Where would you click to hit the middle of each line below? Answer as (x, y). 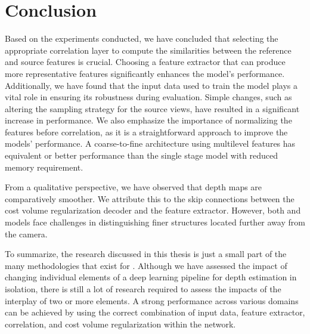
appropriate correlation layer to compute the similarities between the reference (148, 50)
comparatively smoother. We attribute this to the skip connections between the (150, 198)
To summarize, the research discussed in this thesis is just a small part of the (146, 254)
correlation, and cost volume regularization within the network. (120, 324)
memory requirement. (44, 167)
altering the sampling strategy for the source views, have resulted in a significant (152, 108)
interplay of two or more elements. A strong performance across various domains (152, 300)
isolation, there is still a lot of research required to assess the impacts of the (143, 289)
